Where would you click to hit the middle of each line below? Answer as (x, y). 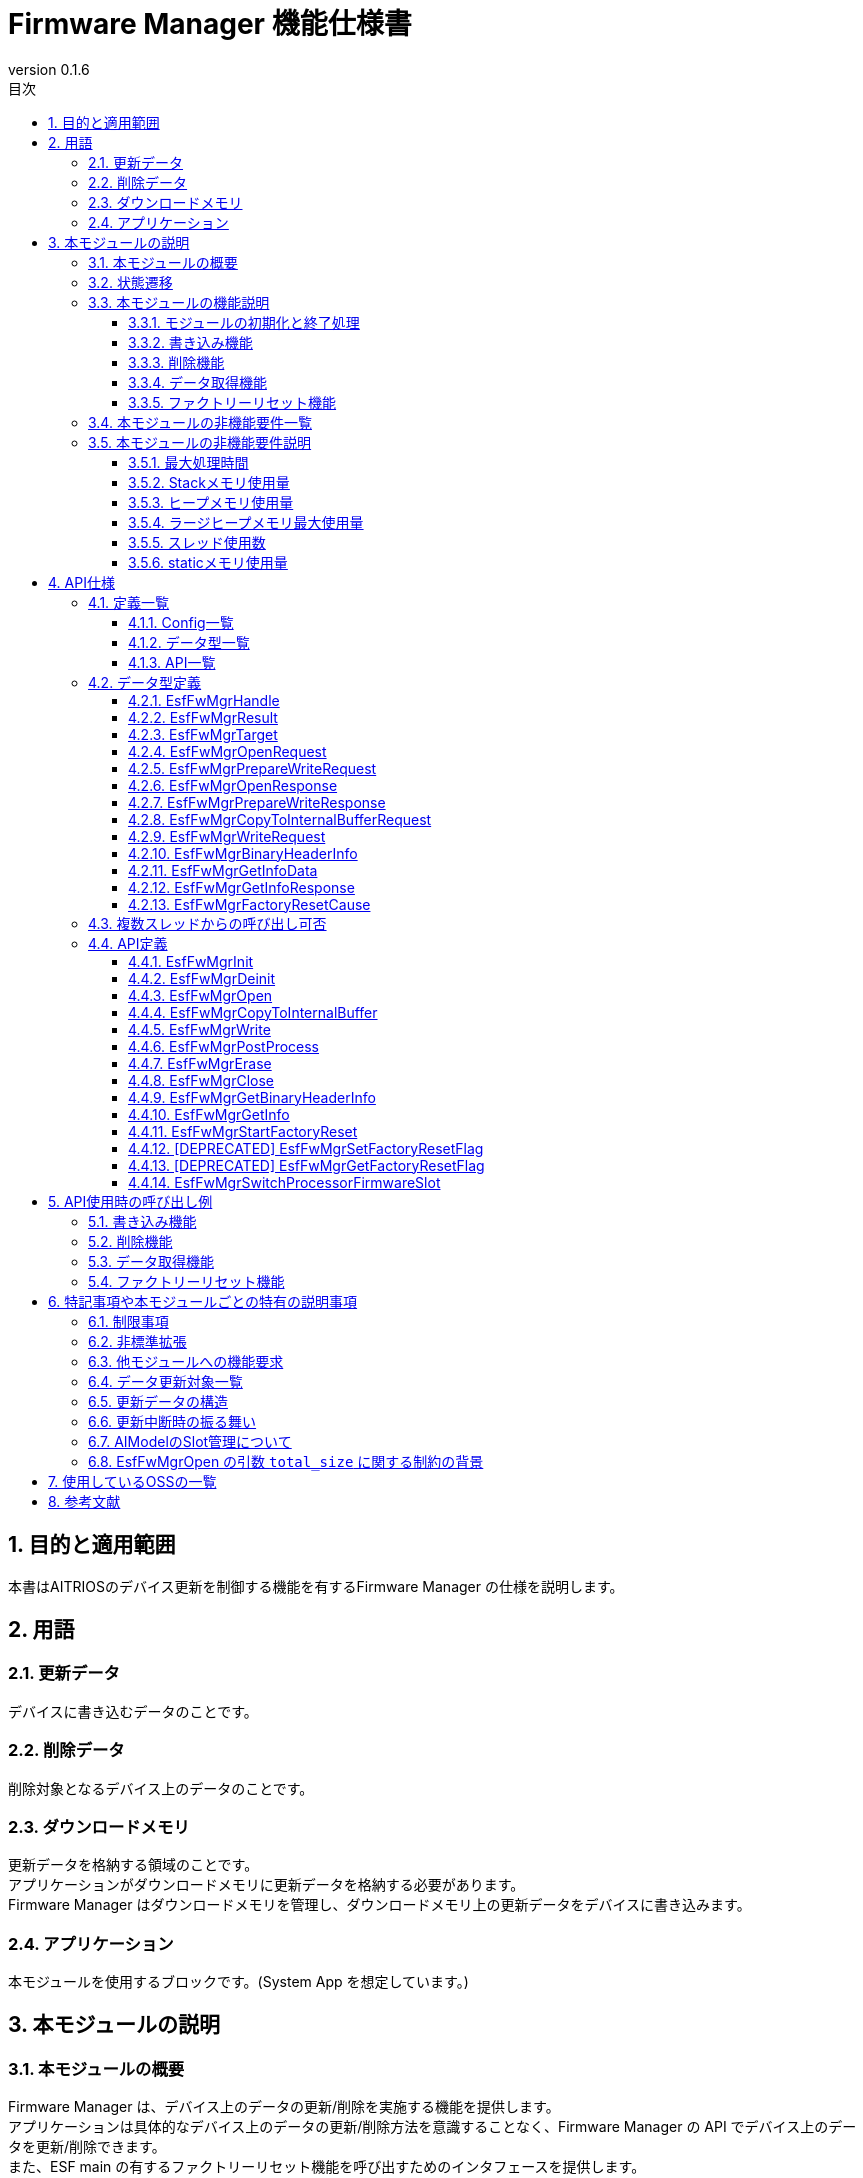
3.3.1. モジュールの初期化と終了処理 (244, 322)
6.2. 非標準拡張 (137, 1341)
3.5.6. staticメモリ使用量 (208, 562)
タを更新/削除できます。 (87, 2147)
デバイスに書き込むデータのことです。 (133, 1711)
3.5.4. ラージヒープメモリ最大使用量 (246, 522)
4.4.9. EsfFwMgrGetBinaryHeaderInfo (252, 1097)
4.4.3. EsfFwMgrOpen (200, 995)
